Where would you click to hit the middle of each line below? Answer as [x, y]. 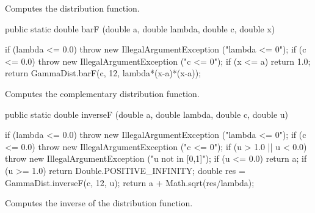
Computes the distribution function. [72, 8]
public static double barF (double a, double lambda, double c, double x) [140, 28]
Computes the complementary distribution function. [102, 93]
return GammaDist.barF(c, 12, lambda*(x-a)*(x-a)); [103, 73]
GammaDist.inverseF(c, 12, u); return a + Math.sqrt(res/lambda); [130, 182]
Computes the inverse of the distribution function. [99, 203]
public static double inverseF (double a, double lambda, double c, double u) [147, 114]
